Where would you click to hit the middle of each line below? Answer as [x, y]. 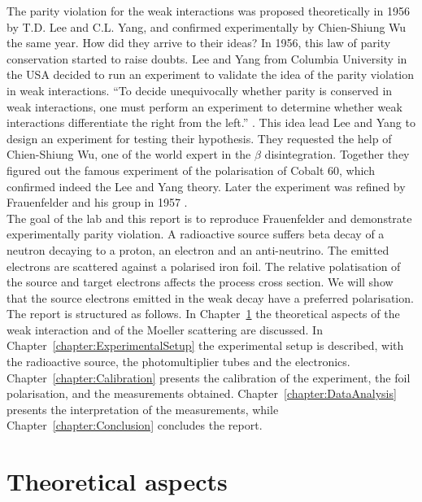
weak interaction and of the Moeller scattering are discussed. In [165, 329]
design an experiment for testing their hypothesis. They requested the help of [199, 138]
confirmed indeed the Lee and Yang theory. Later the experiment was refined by [206, 186]
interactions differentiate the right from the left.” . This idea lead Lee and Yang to [211, 122]
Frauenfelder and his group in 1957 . [97, 202]
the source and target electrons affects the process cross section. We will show [200, 282]
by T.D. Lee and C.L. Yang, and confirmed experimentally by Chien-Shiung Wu [207, 26]
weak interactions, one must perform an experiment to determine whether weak [204, 106]
